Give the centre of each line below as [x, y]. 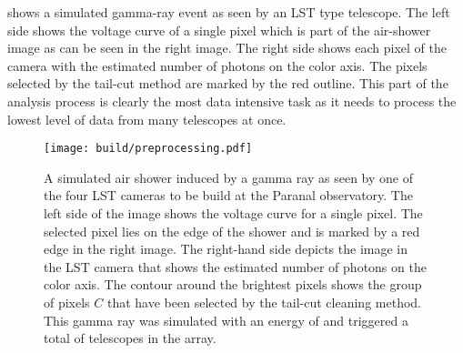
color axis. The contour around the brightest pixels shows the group [233, 284]
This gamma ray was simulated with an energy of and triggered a [226, 320]
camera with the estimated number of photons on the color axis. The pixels [217, 65]
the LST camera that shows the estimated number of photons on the [235, 266]
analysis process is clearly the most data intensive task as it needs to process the [232, 101]
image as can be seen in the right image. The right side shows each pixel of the [227, 48]
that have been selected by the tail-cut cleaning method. [264, 302]
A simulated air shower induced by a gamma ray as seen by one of [228, 177]
